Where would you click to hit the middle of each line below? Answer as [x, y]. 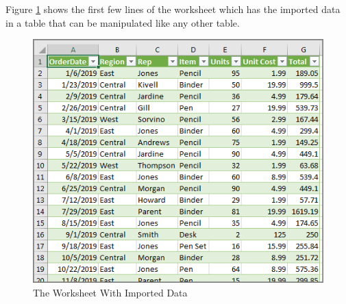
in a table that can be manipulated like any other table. [123, 22]
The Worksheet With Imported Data [110, 292]
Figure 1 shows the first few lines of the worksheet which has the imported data [173, 9]
